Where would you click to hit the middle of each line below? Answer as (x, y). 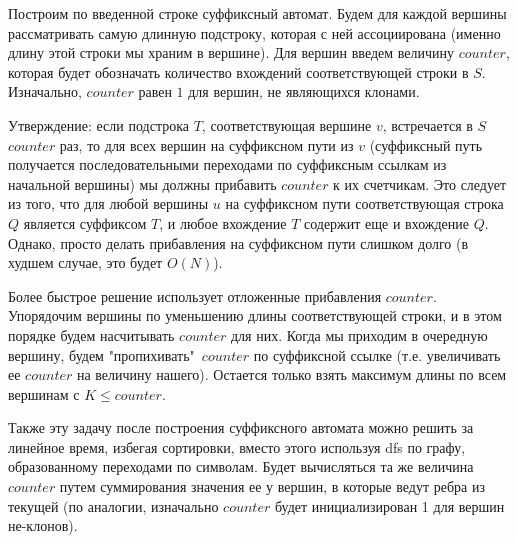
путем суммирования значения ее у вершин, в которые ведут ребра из (272, 486)
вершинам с (44, 393)
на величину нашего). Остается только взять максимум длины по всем (291, 374)
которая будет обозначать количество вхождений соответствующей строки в (238, 71)
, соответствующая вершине (286, 124)
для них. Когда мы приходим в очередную (359, 334)
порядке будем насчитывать (91, 334)
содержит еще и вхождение (386, 222)
